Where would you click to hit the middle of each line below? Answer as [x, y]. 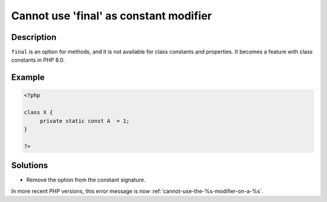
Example [28, 78]
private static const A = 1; [84, 121]
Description [34, 37]
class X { [38, 112]
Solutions [30, 165]
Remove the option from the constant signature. [86, 180]
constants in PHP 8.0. [38, 60]
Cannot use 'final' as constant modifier [111, 16]
